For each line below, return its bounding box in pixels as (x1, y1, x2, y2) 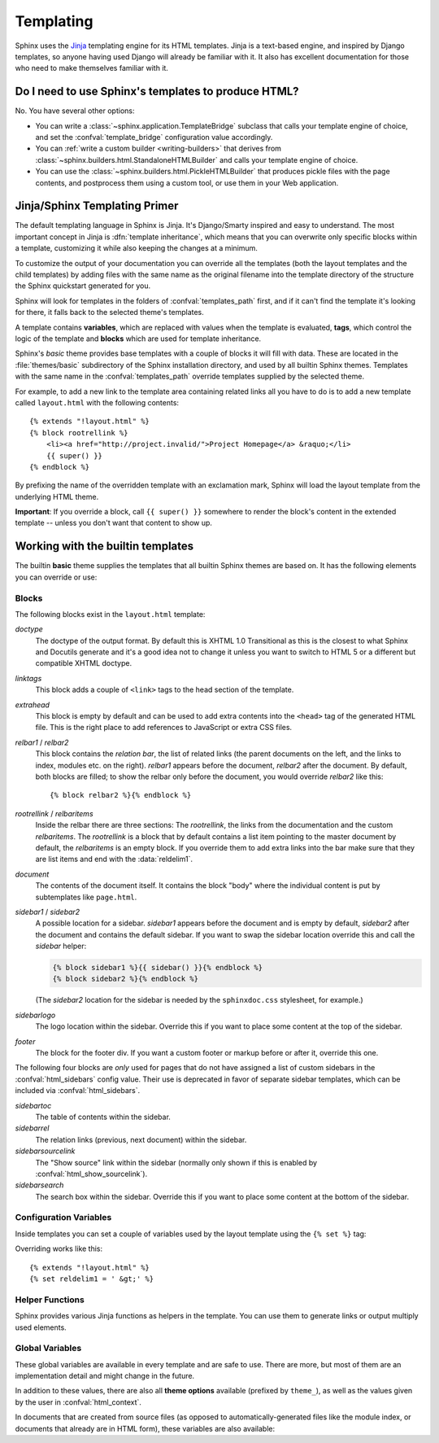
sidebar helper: (35, 941, 87, 951)
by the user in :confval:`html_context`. (15, 1397, 142, 1407)
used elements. (15, 1323, 67, 1332)
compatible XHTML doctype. (35, 658, 133, 668)
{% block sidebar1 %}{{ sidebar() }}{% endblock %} (52, 963, 263, 973)
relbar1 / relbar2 (15, 737, 69, 747)
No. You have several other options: (15, 106, 135, 116)
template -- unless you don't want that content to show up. (15, 518, 213, 528)
